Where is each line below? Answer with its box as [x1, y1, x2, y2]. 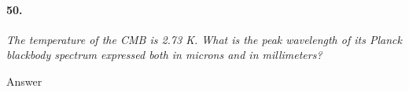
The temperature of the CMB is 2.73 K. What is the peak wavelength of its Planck [6, 31, 402, 47]
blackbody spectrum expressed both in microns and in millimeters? [6, 46, 322, 63]
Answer [6, 72, 42, 89]
